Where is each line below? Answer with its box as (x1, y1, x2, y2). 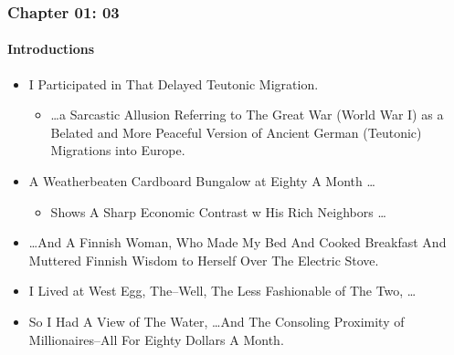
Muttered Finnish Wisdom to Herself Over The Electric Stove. (28, 250, 379, 269)
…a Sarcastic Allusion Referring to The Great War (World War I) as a (50, 105, 444, 124)
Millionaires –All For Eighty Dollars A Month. (28, 329, 284, 349)
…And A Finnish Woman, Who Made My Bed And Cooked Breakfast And (28, 233, 447, 252)
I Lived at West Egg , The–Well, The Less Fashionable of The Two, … (28, 281, 417, 300)
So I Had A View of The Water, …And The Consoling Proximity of (28, 311, 405, 330)
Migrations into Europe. (50, 141, 185, 160)
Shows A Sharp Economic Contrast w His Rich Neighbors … (50, 202, 386, 221)
